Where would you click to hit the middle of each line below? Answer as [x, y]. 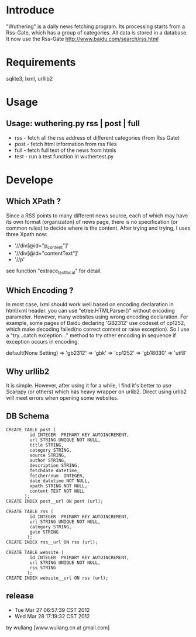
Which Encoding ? [40, 290]
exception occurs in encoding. [43, 342]
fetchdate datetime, [55, 470]
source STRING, [48, 455]
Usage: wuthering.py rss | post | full [73, 124]
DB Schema [28, 416]
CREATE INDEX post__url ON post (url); [55, 501]
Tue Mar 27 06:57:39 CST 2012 [52, 610]
